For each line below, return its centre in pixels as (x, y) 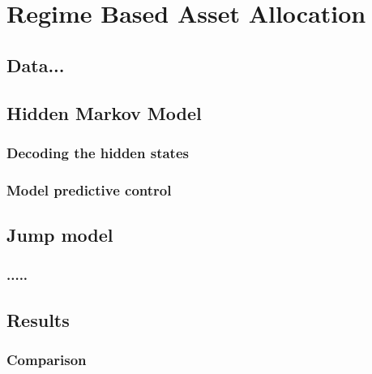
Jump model (60, 235)
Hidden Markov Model (104, 112)
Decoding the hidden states (98, 152)
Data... (36, 64)
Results (38, 319)
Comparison (47, 359)
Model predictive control (89, 189)
